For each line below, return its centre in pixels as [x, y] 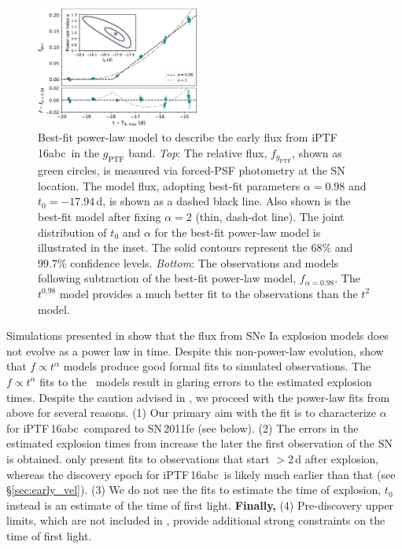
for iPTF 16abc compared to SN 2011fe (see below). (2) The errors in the [183, 427]
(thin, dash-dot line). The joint [270, 216]
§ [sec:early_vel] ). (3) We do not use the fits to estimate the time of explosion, [194, 490]
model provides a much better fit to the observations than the [208, 293]
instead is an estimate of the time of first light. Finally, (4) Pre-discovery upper [200, 505]
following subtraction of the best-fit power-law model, [167, 278]
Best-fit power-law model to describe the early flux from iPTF [188, 137]
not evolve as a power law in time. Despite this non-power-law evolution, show [195, 350]
